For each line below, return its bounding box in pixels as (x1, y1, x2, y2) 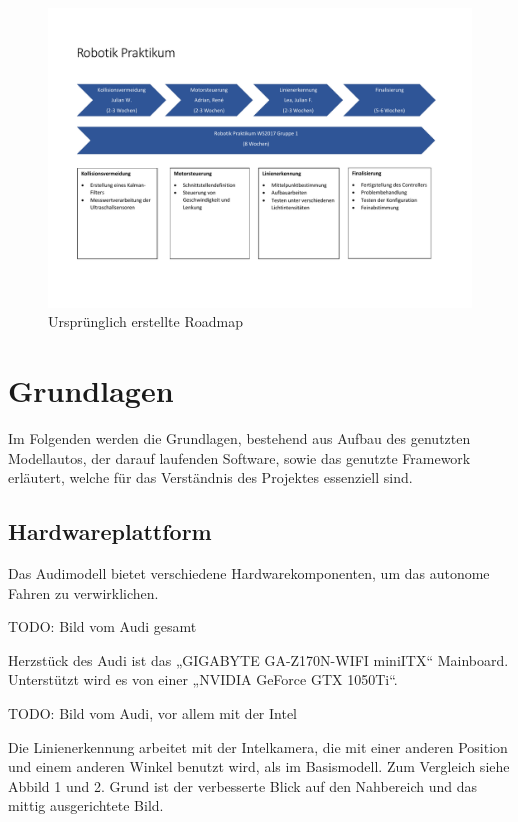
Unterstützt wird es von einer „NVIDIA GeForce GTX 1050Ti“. (8, 669, 398, 690)
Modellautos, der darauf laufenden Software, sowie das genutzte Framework (8, 447, 471, 468)
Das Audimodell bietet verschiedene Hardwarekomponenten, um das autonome (8, 563, 490, 584)
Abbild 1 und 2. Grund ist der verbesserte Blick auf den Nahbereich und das (8, 775, 478, 796)
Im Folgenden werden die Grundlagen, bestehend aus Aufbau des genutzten (8, 428, 471, 449)
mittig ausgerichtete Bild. (8, 795, 164, 816)
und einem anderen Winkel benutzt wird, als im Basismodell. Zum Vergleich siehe (8, 756, 510, 777)
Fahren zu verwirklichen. (8, 582, 159, 603)
